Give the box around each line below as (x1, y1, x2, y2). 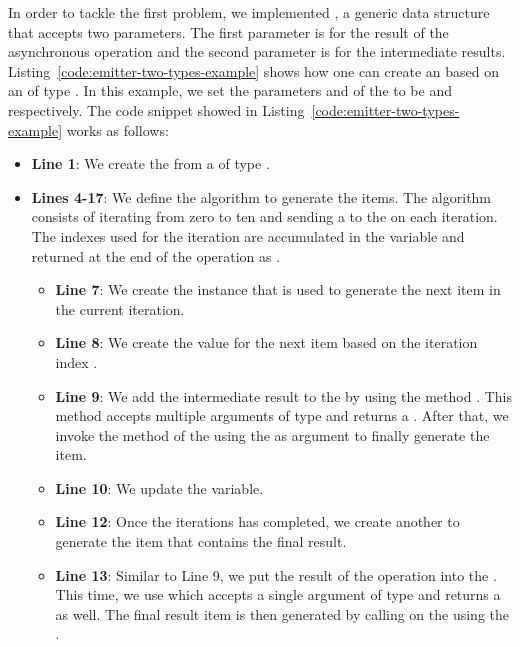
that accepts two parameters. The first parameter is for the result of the (8, 21, 449, 42)
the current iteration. (55, 298, 185, 319)
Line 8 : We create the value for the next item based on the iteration (55, 332, 478, 353)
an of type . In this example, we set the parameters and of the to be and (8, 80, 452, 101)
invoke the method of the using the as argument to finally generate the (55, 424, 490, 445)
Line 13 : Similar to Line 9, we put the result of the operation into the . (55, 564, 497, 585)
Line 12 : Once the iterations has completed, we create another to (55, 511, 460, 532)
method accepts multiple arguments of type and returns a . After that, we (55, 405, 509, 426)
